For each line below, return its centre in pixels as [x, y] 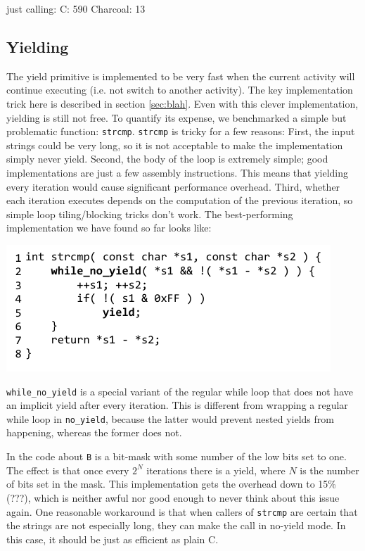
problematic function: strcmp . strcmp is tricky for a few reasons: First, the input [181, 131]
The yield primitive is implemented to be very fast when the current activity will [181, 76]
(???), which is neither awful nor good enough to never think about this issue [173, 497]
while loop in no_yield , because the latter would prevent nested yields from [170, 418]
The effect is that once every [68, 470]
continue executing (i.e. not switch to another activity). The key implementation [180, 90]
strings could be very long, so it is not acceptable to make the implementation [175, 145]
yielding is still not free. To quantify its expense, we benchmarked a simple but [177, 117]
